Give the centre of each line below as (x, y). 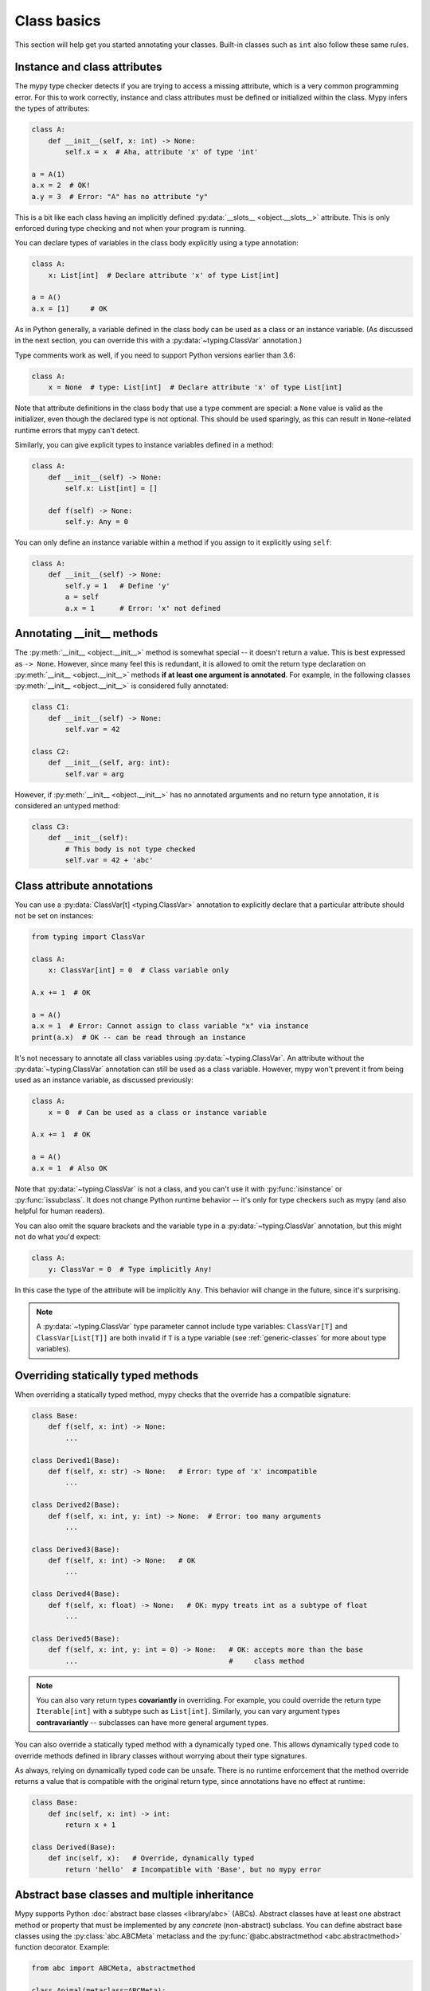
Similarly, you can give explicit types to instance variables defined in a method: (144, 445)
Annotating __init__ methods (86, 634)
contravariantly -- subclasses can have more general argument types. (152, 1722)
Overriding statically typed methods (107, 1375)
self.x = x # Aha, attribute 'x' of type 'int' (162, 152)
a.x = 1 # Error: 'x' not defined (143, 608)
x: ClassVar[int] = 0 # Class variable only (139, 970)
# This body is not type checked (130, 849)
